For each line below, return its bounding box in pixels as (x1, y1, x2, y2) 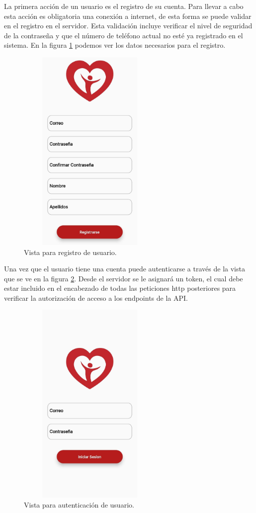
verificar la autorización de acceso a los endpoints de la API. (4, 292, 188, 303)
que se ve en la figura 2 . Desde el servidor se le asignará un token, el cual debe (4, 273, 243, 283)
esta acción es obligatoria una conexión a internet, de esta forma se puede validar (4, 10, 252, 21)
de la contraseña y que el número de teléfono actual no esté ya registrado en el (4, 30, 243, 40)
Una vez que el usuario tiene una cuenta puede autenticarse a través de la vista (4, 263, 245, 274)
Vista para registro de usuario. (24, 247, 117, 257)
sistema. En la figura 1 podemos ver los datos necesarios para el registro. (4, 40, 226, 50)
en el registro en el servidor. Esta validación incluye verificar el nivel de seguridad (4, 20, 253, 31)
